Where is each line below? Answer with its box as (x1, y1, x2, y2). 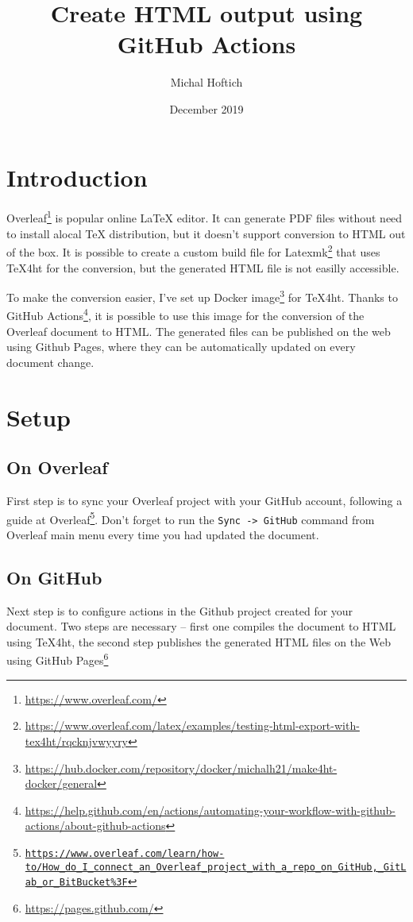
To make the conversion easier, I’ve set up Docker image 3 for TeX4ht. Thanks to (6, 287, 398, 305)
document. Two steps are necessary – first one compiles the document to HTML (6, 618, 396, 635)
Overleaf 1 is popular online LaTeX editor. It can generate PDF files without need (6, 207, 403, 226)
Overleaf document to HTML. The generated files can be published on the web (6, 322, 391, 339)
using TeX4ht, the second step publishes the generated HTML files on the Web (6, 633, 392, 650)
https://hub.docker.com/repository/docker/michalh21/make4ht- (25, 759, 338, 776)
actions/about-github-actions (25, 817, 166, 834)
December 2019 (169, 100, 244, 117)
